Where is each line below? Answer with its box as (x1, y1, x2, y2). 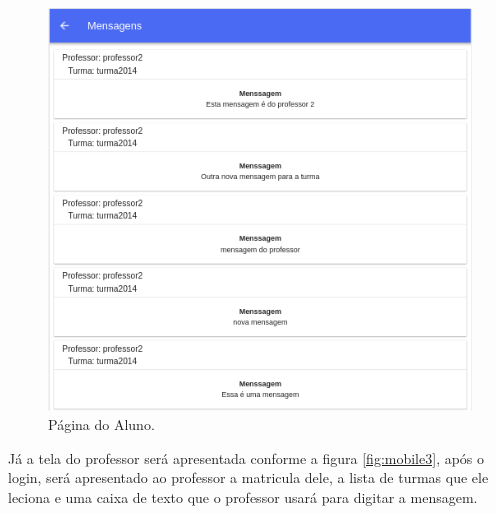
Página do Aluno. (48, 414, 155, 435)
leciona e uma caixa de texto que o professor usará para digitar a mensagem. (8, 487, 478, 507)
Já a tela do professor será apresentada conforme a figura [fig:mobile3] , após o (8, 447, 485, 468)
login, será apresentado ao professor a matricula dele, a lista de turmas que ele (8, 467, 489, 488)
